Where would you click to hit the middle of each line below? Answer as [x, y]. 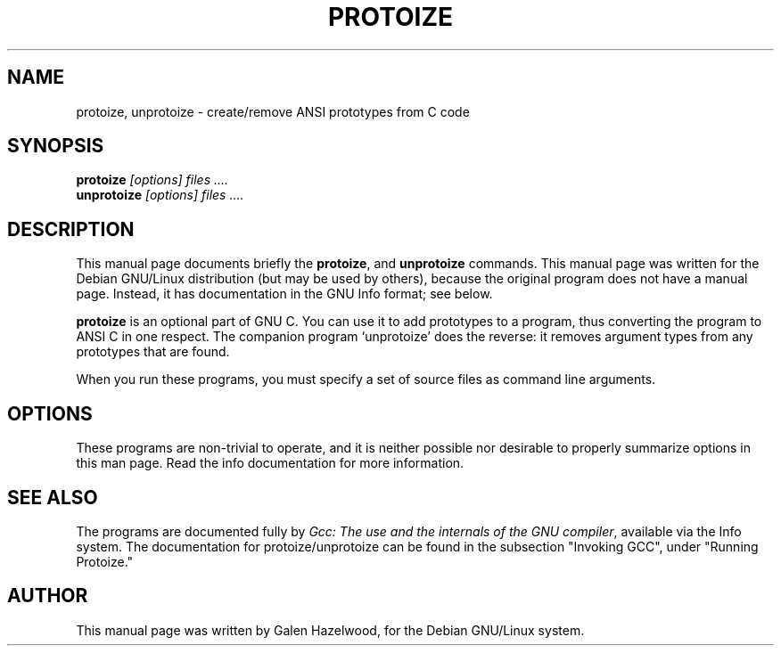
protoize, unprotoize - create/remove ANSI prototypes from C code [273, 111]
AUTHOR [48, 596]
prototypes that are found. [153, 352]
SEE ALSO [53, 497]
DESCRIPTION [71, 229]
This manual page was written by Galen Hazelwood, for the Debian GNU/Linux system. [330, 630]
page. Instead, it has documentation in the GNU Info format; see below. [284, 294]
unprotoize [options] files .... [160, 195]
